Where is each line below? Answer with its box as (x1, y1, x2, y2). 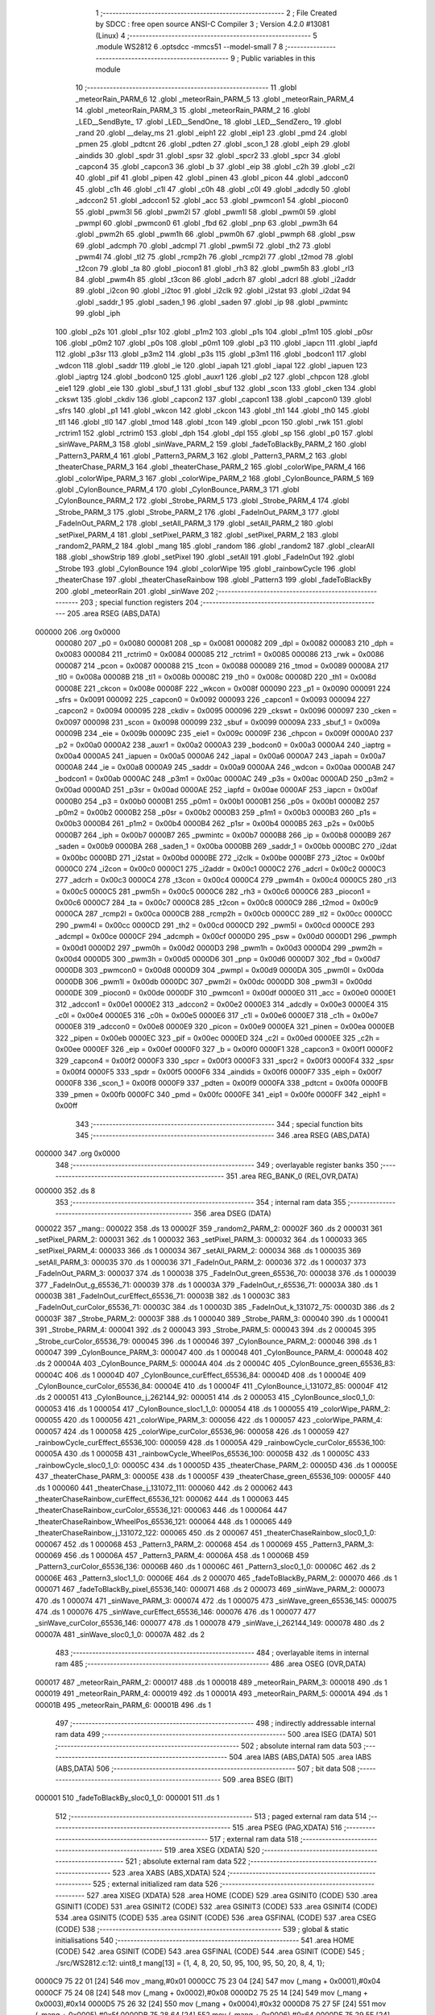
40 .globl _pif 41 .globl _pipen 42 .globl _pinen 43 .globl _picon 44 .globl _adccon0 (75, 173, 349, 183)
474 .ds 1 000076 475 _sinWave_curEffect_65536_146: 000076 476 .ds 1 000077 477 (35, 1606, 317, 1616)
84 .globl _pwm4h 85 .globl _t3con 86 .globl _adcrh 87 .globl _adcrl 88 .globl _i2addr (75, 274, 356, 284)
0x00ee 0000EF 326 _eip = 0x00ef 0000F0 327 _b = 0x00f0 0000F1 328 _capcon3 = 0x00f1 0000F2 (55, 1045, 394, 1054)
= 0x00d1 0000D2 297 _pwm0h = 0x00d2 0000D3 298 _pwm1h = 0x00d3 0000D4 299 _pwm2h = (55, 943, 383, 953)
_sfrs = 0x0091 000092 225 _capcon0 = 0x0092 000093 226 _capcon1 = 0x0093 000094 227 (55, 695, 371, 704)
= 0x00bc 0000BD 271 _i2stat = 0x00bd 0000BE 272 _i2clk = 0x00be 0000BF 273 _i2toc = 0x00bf (55, 853, 385, 862)
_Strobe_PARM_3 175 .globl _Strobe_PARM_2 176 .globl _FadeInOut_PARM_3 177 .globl (55, 507, 340, 517)
